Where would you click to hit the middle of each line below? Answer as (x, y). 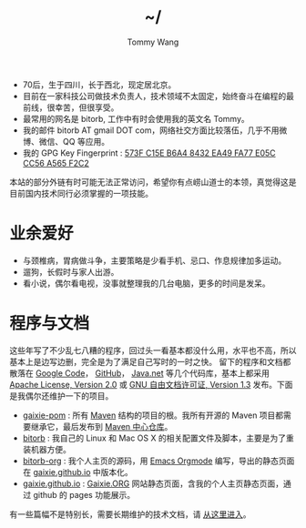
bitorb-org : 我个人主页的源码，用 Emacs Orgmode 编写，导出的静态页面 (158, 461)
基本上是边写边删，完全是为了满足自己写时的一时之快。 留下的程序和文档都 (150, 361)
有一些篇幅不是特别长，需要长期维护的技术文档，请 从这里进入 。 (130, 514)
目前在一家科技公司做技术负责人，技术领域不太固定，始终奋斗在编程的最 (158, 96)
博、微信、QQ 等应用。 (66, 141)
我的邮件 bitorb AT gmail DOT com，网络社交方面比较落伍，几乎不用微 (155, 130)
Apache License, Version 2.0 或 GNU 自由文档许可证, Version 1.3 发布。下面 (151, 384)
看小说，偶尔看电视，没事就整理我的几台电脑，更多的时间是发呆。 (146, 283)
